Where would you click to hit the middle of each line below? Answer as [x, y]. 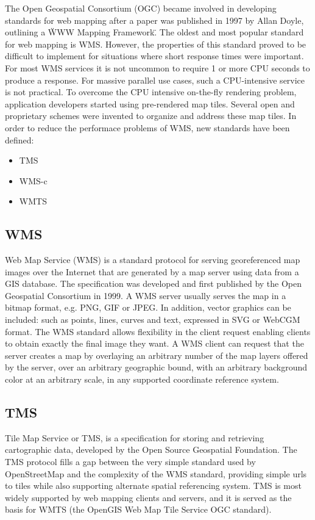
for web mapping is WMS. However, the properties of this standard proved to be [156, 44]
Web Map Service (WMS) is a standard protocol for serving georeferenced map [153, 260]
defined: [19, 139]
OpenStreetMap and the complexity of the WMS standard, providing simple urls [156, 473]
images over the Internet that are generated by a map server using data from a [152, 271]
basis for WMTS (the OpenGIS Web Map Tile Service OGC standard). [138, 509]
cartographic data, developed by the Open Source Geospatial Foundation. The [151, 450]
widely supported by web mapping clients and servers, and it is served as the [148, 497]
